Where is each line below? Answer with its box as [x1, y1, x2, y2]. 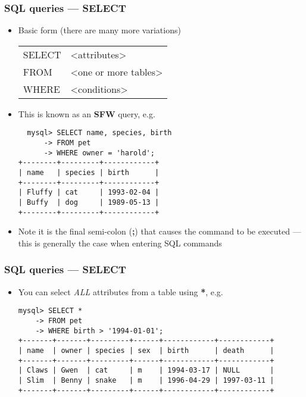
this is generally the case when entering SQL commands [18, 236, 222, 249]
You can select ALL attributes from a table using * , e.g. [18, 285, 223, 298]
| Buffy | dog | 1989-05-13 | [18, 198, 160, 207]
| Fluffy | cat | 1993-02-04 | [18, 188, 160, 197]
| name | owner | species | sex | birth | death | [18, 346, 274, 355]
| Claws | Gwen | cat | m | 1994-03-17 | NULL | [18, 366, 274, 375]
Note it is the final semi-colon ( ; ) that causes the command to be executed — [18, 225, 301, 237]
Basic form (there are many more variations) [18, 24, 181, 36]
